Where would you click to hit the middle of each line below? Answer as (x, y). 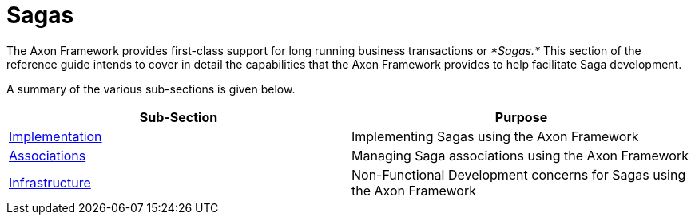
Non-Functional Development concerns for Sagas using (519, 174)
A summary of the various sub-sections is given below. (151, 89)
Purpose (521, 117)
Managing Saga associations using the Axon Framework (520, 155)
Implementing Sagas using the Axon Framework (495, 136)
